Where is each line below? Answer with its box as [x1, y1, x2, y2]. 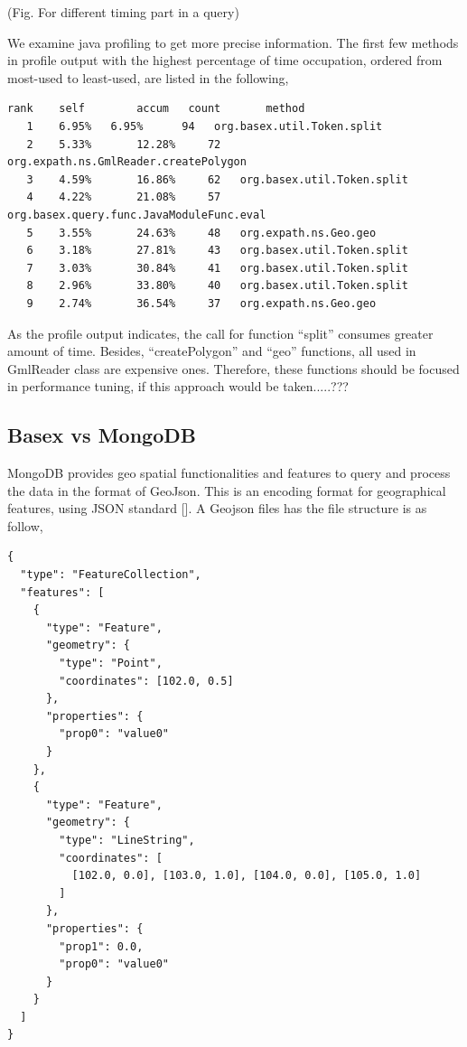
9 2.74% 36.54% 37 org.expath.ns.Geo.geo [26, 296, 377, 310]
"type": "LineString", [59, 833, 195, 846]
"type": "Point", [59, 657, 163, 670]
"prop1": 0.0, [59, 939, 144, 953]
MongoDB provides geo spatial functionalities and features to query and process [7, 463, 451, 482]
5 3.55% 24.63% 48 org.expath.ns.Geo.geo [26, 226, 377, 239]
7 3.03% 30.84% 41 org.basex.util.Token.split [26, 261, 408, 275]
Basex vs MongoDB [7, 421, 196, 449]
